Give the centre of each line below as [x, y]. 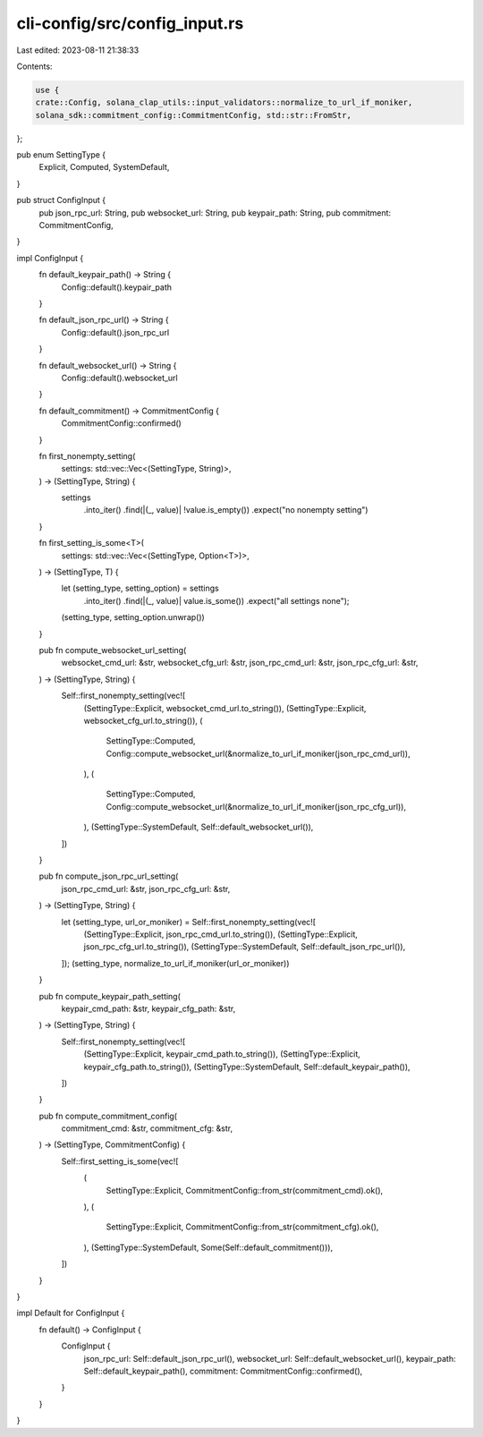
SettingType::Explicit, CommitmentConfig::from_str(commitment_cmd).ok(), [245, 1190]
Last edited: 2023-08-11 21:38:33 [78, 50]
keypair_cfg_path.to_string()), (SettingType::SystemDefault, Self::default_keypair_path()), [247, 1067]
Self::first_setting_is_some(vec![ [120, 1161]
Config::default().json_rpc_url [115, 332]
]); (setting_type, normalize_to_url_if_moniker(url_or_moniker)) [175, 963]
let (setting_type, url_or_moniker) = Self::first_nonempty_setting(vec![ [189, 922]
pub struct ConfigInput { [61, 200]
